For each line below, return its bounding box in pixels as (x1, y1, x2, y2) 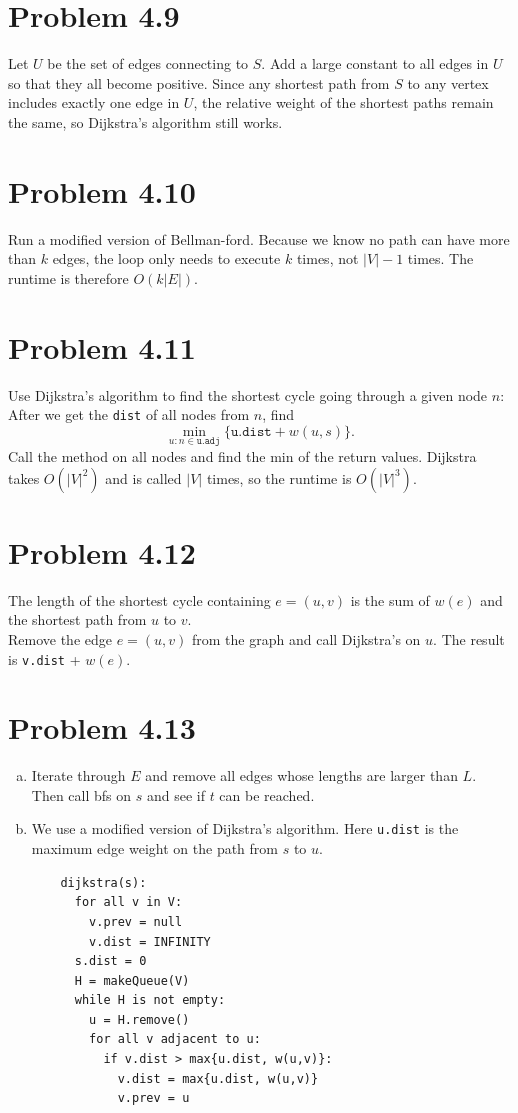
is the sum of (350, 589, 430, 610)
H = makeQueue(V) (74, 973, 190, 988)
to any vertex (407, 72, 489, 93)
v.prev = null (89, 914, 183, 929)
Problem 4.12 (8, 531, 196, 572)
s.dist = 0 (74, 954, 147, 969)
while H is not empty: (74, 993, 226, 1008)
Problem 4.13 (8, 707, 196, 748)
